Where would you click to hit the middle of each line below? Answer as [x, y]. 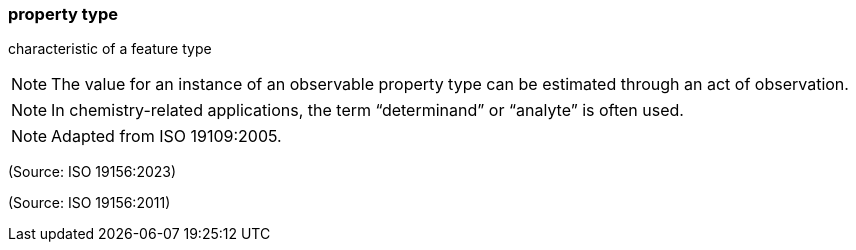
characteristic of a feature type [110, 49]
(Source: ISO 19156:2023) [92, 172]
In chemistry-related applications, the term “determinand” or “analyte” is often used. [367, 110]
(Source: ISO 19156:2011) [89, 203]
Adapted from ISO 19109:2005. [166, 136]
